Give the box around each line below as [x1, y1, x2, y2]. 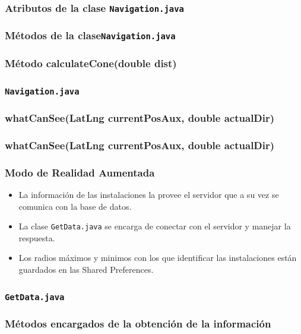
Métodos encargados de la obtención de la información [5, 316, 271, 330]
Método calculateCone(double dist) [5, 55, 177, 70]
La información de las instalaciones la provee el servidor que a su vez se [18, 188, 279, 200]
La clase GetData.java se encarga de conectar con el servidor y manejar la [18, 220, 291, 232]
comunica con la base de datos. [18, 200, 132, 212]
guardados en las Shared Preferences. [18, 263, 154, 275]
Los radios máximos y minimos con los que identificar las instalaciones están [18, 251, 297, 264]
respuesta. [18, 231, 55, 244]
